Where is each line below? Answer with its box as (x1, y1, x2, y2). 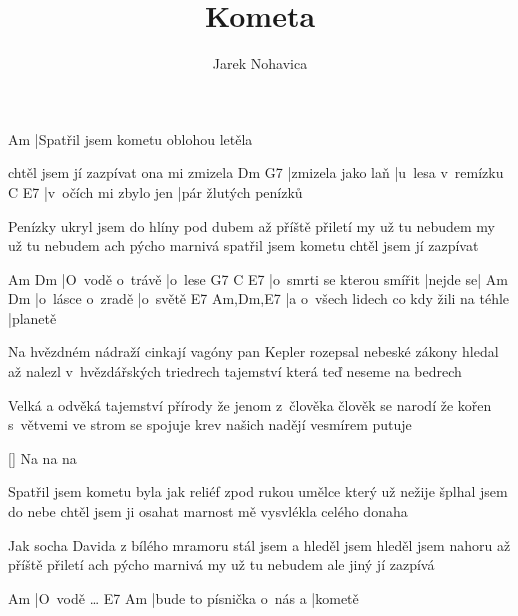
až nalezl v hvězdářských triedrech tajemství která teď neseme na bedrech (8, 361, 462, 382)
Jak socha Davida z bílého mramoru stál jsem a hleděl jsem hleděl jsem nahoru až (8, 534, 511, 555)
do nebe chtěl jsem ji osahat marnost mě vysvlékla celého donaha (8, 501, 408, 522)
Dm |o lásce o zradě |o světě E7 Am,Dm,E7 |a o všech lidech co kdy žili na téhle (8, 288, 510, 309)
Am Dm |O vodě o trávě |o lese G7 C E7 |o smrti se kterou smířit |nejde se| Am (8, 268, 508, 289)
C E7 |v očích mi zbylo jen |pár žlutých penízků (8, 181, 303, 202)
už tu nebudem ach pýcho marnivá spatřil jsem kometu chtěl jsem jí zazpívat (8, 235, 479, 256)
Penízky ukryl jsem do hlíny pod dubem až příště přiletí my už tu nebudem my (8, 215, 495, 236)
